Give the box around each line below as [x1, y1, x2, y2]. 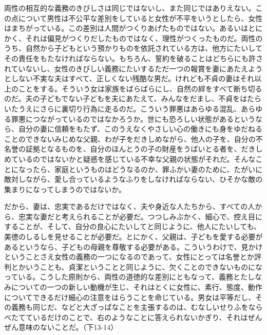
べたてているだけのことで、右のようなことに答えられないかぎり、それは [4, 311, 248, 322]
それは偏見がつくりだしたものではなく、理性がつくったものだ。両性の [25, 32, 263, 43]
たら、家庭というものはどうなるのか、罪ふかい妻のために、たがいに [32, 163, 263, 174]
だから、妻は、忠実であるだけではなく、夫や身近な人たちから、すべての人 [4, 201, 255, 212]
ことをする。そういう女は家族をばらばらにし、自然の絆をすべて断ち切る [18, 83, 262, 94]
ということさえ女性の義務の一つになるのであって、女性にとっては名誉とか [4, 251, 255, 262]
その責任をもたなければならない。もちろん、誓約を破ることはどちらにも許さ [4, 52, 263, 63]
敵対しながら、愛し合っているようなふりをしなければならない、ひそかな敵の [4, 174, 263, 184]
